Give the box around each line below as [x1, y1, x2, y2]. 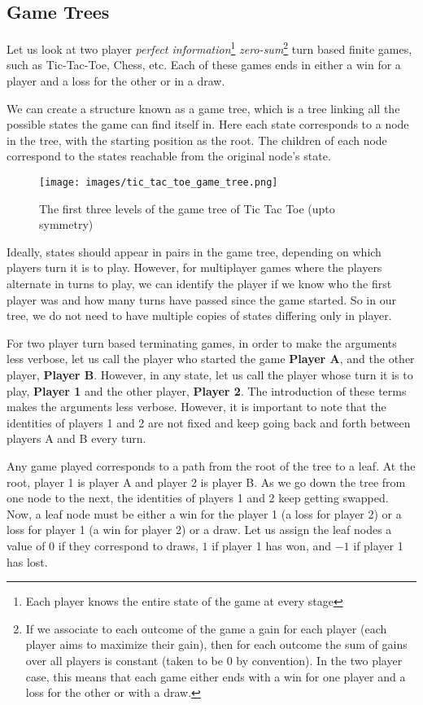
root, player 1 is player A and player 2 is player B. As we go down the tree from [7, 473, 406, 490]
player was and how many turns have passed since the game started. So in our [7, 291, 396, 308]
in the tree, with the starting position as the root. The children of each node [7, 131, 387, 148]
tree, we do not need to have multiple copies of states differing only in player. [7, 307, 392, 324]
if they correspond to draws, [58, 536, 198, 554]
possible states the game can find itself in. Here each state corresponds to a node [7, 116, 409, 133]
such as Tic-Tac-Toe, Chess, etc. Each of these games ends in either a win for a [7, 56, 401, 73]
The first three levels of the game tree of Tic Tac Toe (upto [39, 199, 335, 217]
